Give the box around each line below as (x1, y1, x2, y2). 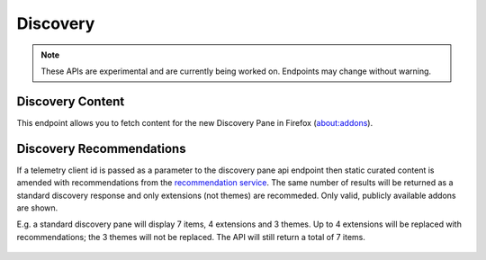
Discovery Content (16, 94, 125, 109)
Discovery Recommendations (16, 140, 186, 157)
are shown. (16, 202, 58, 213)
